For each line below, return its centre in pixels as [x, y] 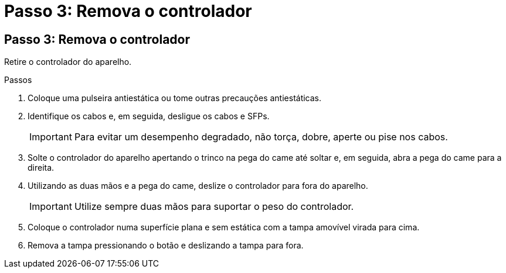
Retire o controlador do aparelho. [68, 62]
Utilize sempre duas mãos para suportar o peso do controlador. [214, 207]
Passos [18, 80]
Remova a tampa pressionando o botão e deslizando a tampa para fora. [166, 246]
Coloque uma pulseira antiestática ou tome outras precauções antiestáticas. [175, 98]
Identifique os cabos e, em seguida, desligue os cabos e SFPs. [149, 116]
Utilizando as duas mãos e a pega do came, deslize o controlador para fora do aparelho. [198, 186]
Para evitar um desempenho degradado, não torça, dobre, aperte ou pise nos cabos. [261, 137]
